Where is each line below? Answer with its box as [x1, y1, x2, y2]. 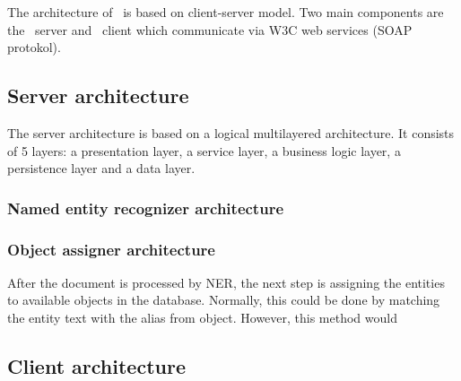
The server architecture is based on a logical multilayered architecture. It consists [7, 123, 455, 142]
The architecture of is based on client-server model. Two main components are [7, 3, 444, 21]
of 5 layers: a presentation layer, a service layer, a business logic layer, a [7, 141, 401, 160]
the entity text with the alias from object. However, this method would [7, 308, 397, 327]
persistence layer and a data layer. [7, 159, 196, 178]
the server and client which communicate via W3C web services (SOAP [7, 20, 413, 39]
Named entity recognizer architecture [7, 196, 284, 219]
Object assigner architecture [7, 238, 215, 260]
